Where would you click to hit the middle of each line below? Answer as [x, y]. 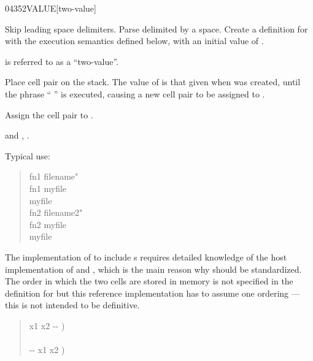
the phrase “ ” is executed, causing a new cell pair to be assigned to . [135, 93]
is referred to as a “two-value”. [62, 61]
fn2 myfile [48, 224]
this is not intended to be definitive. [72, 305]
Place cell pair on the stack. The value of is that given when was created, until [153, 82]
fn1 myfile [48, 188]
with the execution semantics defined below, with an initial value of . [134, 41]
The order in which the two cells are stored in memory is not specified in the [149, 281]
